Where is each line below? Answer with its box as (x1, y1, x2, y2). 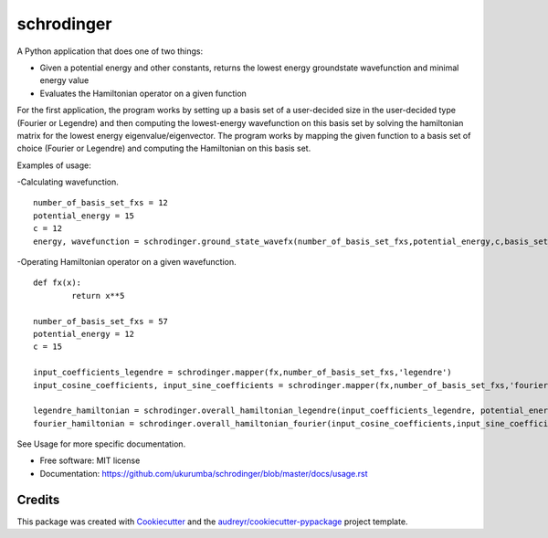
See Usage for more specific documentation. (16, 438, 186, 449)
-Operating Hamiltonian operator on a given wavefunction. (16, 257, 237, 268)
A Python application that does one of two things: (16, 46, 204, 57)
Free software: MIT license (39, 455, 141, 466)
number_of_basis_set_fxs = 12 (33, 197, 169, 208)
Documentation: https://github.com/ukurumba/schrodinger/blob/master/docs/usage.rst (39, 468, 369, 479)
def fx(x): (33, 278, 82, 288)
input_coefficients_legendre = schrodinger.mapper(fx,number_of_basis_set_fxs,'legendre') (33, 367, 452, 378)
